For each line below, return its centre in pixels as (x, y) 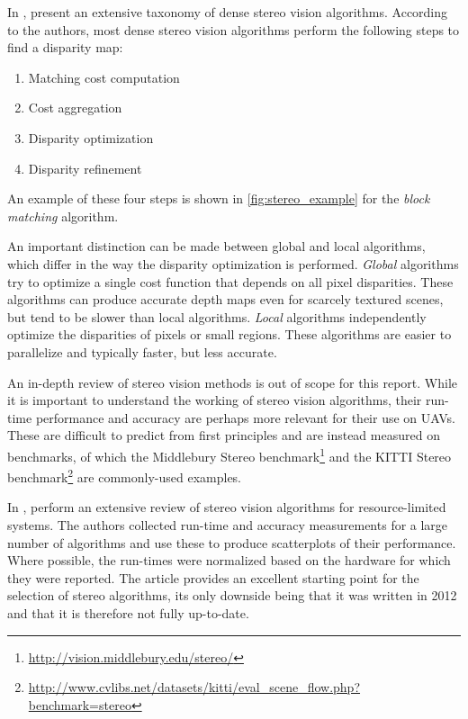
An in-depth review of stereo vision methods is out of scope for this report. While (232, 382)
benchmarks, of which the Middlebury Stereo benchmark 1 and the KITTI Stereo (229, 454)
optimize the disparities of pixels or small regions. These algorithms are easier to (229, 334)
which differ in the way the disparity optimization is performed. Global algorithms (233, 263)
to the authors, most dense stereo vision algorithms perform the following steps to (234, 29)
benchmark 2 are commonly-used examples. (125, 476)
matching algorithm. (63, 216)
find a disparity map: (65, 47)
